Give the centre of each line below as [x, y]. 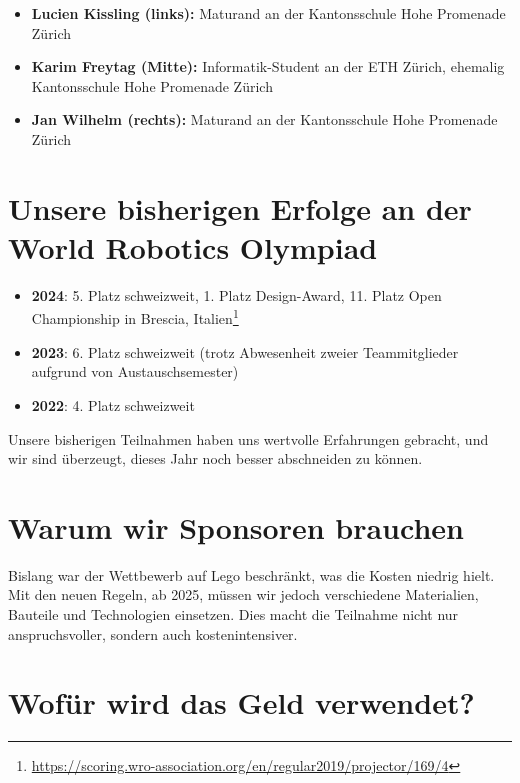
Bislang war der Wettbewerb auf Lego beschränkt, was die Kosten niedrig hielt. [251, 574]
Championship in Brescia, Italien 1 [135, 317]
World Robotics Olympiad [193, 246]
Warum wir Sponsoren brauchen [236, 526]
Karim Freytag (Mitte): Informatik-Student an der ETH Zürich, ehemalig [268, 66]
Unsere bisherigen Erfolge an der [240, 207]
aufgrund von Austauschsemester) [135, 371]
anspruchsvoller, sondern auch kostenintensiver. [153, 633]
